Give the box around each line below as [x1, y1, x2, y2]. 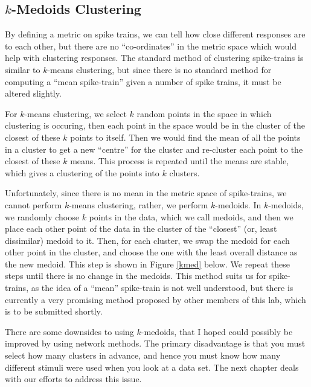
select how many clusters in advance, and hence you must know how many [5, 349, 281, 362]
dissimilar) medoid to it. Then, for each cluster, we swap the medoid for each [5, 234, 290, 246]
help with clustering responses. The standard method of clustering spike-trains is [5, 51, 304, 64]
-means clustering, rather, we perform [69, 198, 208, 211]
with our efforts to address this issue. [5, 373, 142, 385]
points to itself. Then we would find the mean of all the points [70, 130, 301, 143]
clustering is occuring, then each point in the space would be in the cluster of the [5, 119, 306, 132]
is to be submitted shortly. [5, 305, 103, 318]
